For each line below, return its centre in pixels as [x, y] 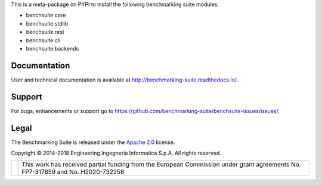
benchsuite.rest [45, 32]
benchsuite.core [46, 15]
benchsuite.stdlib [47, 23]
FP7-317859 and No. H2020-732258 [73, 172]
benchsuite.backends [52, 48]
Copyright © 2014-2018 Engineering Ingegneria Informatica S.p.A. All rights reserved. [116, 153]
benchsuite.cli [43, 40]
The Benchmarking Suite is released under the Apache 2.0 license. [93, 142]
